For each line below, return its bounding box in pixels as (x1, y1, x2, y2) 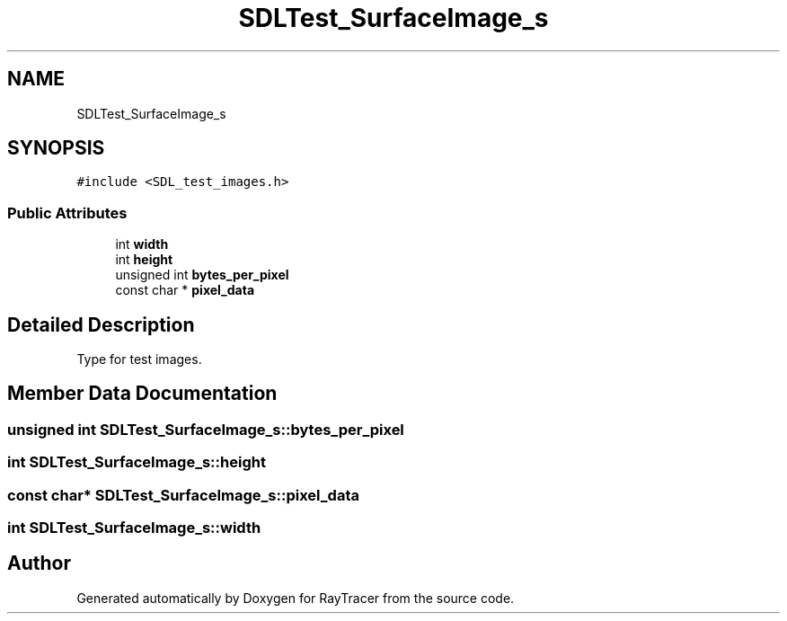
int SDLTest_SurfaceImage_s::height (7, 453, 266, 472)
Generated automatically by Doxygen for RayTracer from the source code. (76, 590, 515, 606)
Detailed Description (7, 313, 195, 336)
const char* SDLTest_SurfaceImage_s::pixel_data (7, 485, 359, 504)
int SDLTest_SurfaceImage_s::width (7, 519, 261, 537)
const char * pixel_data (115, 282, 255, 298)
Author (7, 552, 71, 575)
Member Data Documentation (7, 382, 278, 405)
